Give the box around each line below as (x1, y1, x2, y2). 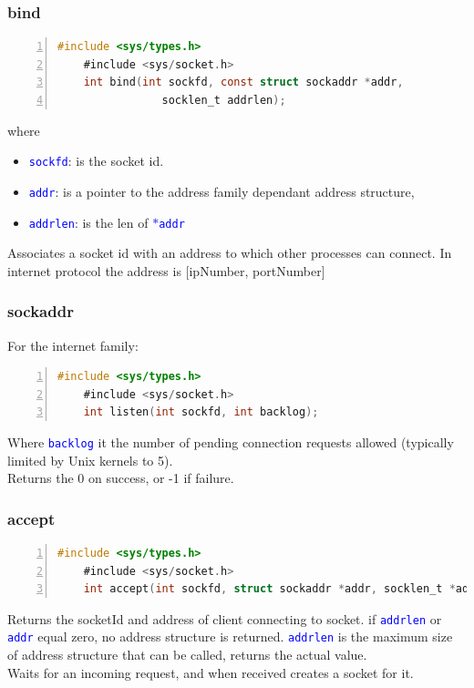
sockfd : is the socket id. (28, 151, 164, 170)
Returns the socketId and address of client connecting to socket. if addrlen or (7, 609, 442, 628)
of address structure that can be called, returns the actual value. (7, 645, 367, 664)
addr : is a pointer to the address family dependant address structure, (28, 181, 415, 200)
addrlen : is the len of (28, 212, 149, 231)
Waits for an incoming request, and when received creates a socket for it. (7, 662, 414, 682)
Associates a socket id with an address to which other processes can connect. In (7, 243, 452, 262)
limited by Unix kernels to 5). (7, 450, 173, 469)
